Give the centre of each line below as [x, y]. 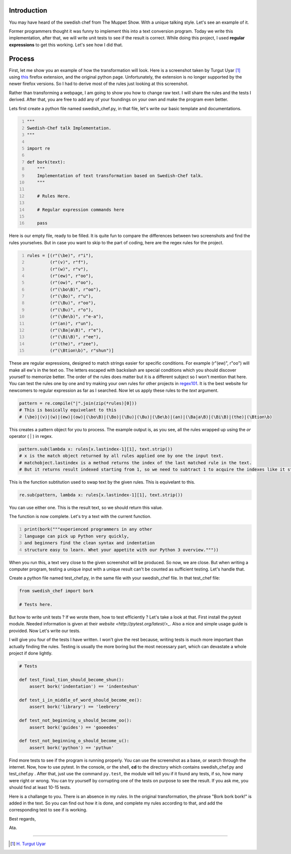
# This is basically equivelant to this [68, 410]
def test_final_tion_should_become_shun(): [72, 679]
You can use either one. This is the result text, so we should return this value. [86, 508]
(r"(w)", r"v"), [69, 269]
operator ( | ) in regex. [31, 436]
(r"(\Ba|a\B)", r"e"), [77, 330]
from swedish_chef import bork [57, 591]
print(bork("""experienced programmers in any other [88, 529]
